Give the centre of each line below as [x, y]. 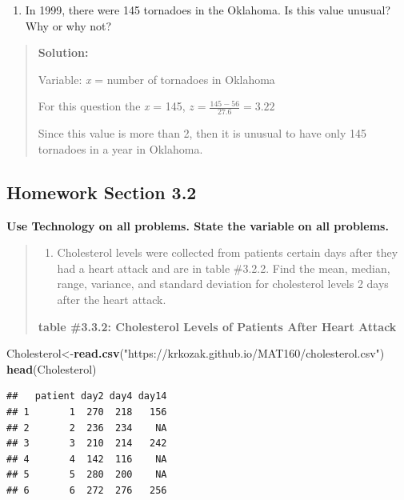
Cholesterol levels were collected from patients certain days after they [228, 252]
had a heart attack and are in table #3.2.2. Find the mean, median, [224, 268]
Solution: [63, 52]
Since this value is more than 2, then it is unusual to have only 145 [202, 133]
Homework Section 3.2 [102, 192]
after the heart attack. [112, 299]
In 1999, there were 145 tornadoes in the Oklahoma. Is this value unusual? [208, 10]
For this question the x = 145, [112, 106]
